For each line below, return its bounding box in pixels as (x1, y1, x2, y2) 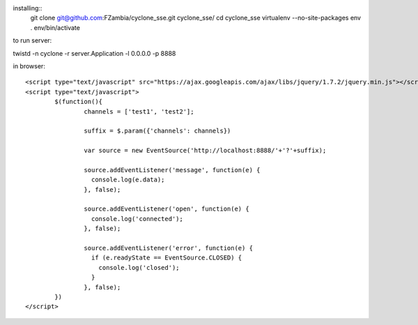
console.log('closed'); (98, 264, 180, 271)
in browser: (13, 61, 45, 70)
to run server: (13, 36, 52, 45)
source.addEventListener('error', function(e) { (84, 244, 254, 252)
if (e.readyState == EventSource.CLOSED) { (91, 254, 242, 262)
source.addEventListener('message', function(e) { (84, 166, 261, 174)
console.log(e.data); (91, 176, 165, 184)
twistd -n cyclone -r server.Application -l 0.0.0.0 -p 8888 (13, 49, 176, 57)
